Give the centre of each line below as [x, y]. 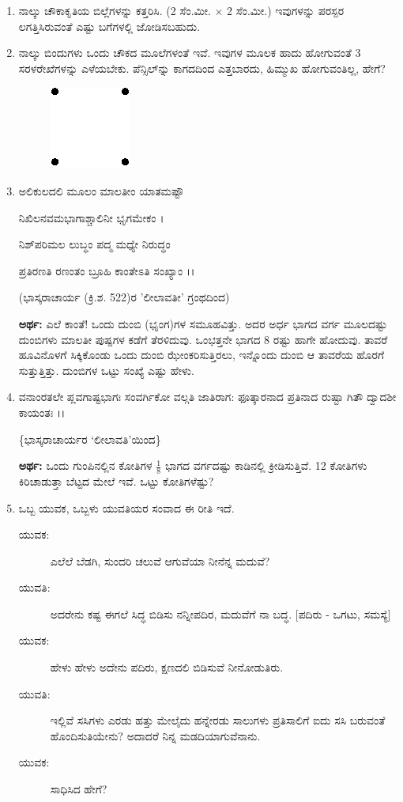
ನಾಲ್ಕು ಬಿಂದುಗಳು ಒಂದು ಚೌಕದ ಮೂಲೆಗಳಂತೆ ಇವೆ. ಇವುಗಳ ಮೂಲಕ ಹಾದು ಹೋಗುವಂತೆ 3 [190, 53]
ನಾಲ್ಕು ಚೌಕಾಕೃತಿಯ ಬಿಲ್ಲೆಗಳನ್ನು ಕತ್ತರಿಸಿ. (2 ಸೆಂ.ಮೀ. [115, 10]
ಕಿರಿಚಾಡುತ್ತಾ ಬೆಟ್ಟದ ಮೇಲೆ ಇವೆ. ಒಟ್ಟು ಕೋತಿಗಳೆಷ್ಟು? [116, 480]
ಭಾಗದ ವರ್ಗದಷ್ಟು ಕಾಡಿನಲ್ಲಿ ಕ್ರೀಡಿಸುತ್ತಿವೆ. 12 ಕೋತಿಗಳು [266, 465]
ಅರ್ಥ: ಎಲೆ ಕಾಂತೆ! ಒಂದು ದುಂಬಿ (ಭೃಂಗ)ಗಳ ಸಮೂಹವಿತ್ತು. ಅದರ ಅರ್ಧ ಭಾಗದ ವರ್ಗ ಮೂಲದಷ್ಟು [203, 323]
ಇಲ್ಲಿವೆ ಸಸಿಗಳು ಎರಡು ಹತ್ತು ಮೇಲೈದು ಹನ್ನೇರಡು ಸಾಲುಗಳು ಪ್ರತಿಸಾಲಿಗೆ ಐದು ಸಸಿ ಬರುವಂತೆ [218, 720]
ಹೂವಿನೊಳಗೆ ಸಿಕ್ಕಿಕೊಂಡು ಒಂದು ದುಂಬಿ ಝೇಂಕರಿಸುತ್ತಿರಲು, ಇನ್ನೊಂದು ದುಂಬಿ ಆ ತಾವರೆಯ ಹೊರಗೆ [201, 355]
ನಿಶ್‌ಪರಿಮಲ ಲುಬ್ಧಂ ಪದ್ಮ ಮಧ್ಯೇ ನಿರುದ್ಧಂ [94, 244]
